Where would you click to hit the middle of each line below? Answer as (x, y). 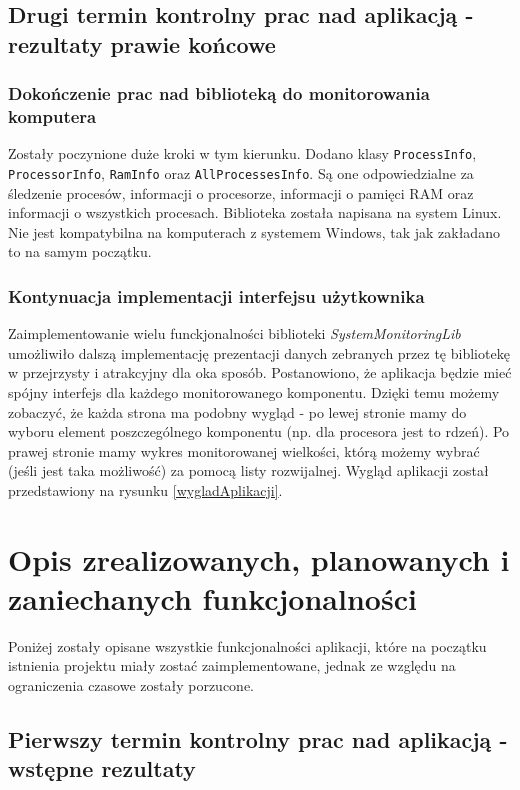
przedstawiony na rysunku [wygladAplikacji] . (145, 489)
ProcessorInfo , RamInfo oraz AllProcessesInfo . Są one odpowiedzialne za (241, 172)
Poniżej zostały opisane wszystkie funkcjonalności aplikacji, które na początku (247, 645)
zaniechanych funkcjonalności (212, 597)
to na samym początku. (80, 251)
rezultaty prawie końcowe (142, 43)
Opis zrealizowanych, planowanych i (259, 558)
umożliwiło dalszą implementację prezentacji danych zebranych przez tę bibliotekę (259, 352)
